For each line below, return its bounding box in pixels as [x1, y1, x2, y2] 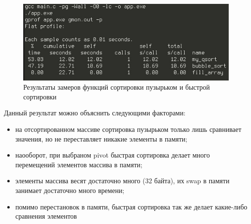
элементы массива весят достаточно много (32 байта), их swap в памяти [15, 176, 230, 186]
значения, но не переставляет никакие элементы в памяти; [15, 133, 188, 144]
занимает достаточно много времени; [15, 185, 125, 195]
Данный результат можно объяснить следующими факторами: [4, 108, 186, 118]
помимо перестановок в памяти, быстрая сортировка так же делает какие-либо [15, 201, 248, 211]
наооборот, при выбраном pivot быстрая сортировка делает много [15, 150, 210, 160]
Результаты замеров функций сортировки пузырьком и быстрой [23, 82, 210, 92]
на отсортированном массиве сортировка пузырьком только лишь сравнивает [15, 124, 242, 134]
